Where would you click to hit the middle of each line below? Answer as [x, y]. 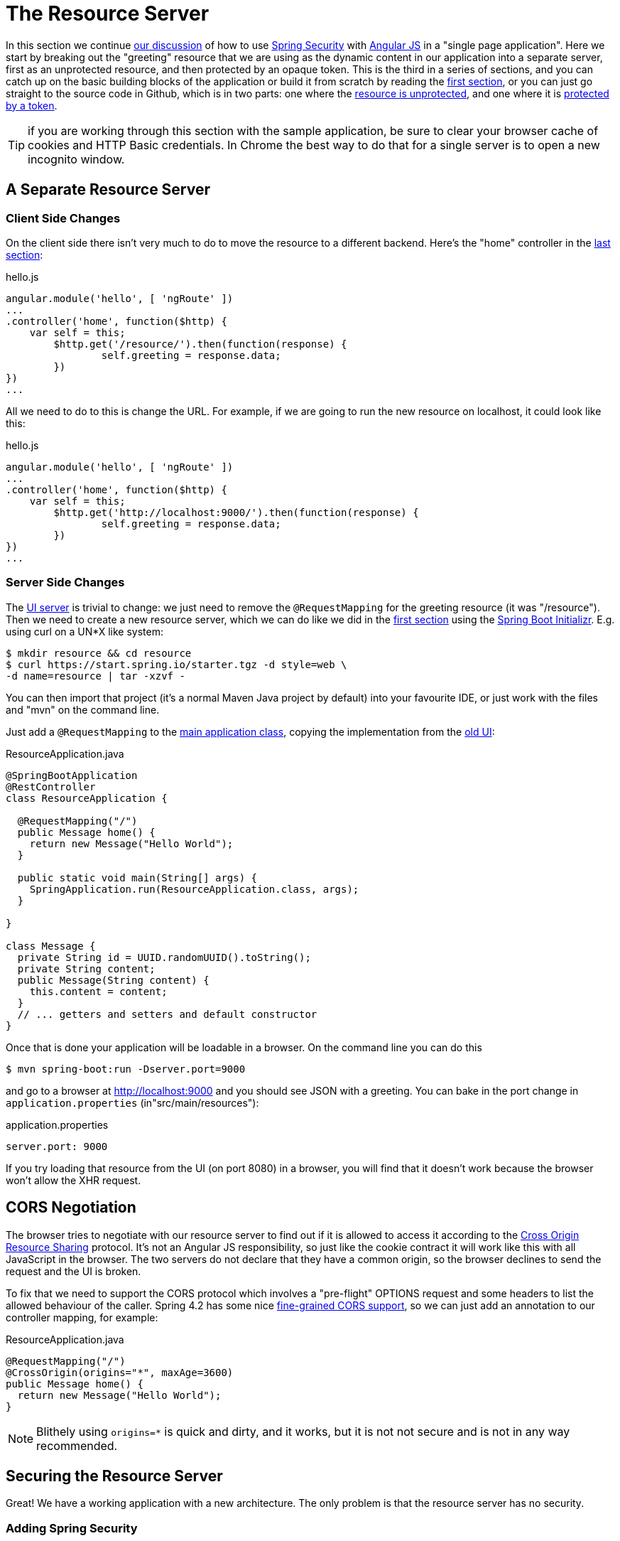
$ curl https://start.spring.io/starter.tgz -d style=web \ [176, 664]
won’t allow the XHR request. [74, 1180]
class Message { [51, 946]
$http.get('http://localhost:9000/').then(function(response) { [236, 512]
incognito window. [76, 159]
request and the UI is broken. [74, 1271]
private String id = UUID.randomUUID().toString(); [164, 957]
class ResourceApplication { [87, 798]
